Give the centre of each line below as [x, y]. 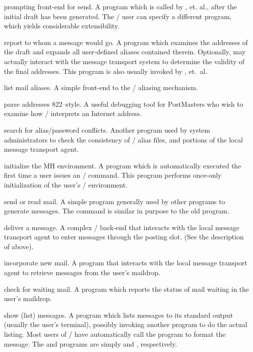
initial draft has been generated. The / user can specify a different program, [118, 16]
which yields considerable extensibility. [62, 26]
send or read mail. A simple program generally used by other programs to [115, 201]
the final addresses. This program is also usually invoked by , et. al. [106, 71]
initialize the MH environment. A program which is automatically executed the [123, 165]
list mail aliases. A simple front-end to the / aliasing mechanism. [101, 87]
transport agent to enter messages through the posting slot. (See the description [124, 237]
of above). [19, 246]
